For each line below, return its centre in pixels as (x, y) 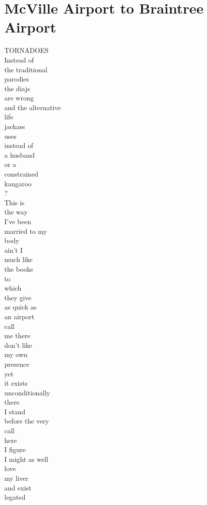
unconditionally (27, 392)
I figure (15, 449)
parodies (17, 79)
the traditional (26, 69)
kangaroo (18, 183)
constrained (22, 174)
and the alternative (33, 107)
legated (15, 497)
